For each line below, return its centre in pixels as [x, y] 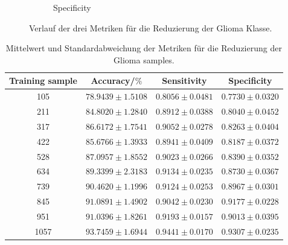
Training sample [43, 81]
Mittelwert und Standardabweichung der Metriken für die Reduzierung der [144, 48]
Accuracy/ [113, 81]
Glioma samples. [144, 59]
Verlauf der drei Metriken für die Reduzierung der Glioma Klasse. [151, 27]
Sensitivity [184, 81]
